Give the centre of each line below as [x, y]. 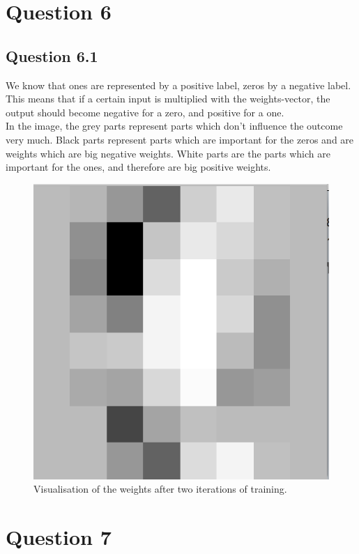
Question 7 [59, 537]
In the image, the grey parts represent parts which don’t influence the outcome [174, 126]
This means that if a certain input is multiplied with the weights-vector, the [168, 99]
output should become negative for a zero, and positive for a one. [145, 112]
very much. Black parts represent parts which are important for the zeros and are [180, 139]
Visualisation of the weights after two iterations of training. [160, 489]
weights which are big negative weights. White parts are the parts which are [168, 153]
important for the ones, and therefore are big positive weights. [138, 167]
